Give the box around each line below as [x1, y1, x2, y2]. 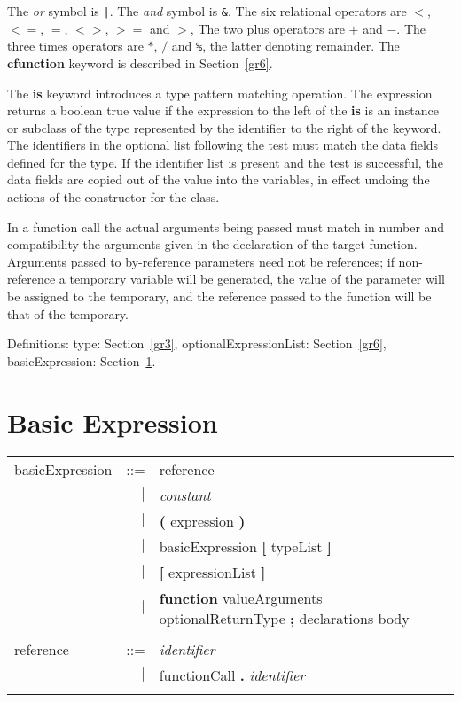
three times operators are [7, 36, 144, 55]
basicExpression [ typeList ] [159, 535, 332, 557]
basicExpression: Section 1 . [7, 351, 156, 370]
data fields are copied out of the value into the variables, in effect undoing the [7, 170, 430, 189]
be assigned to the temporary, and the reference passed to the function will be [7, 287, 432, 306]
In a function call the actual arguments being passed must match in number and [7, 217, 445, 236]
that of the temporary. [7, 304, 129, 323]
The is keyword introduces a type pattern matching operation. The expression [7, 83, 433, 102]
